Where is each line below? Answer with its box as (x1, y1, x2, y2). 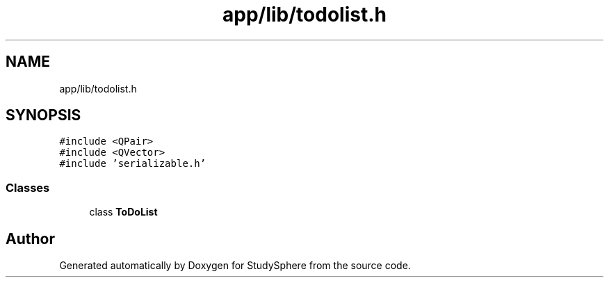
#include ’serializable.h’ (59, 158, 206, 170)
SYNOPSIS (6, 106, 81, 124)
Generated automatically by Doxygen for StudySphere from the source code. (59, 259, 411, 272)
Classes (6, 180, 50, 195)
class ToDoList (89, 206, 158, 218)
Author (6, 229, 55, 248)
